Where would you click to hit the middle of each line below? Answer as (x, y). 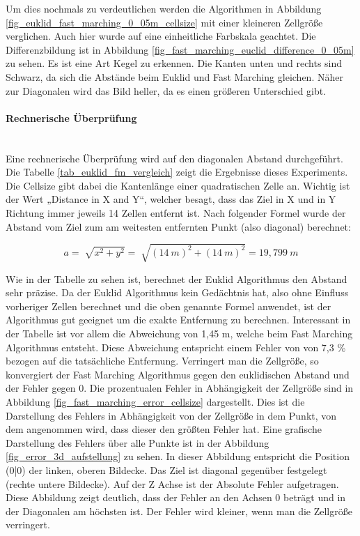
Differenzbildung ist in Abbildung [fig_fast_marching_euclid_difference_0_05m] (180, 49)
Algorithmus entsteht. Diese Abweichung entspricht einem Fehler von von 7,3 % (176, 347)
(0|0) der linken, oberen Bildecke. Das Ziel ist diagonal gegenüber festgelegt (166, 469)
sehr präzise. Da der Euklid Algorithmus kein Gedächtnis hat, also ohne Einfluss (177, 292)
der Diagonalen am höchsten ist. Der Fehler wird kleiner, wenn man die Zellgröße (179, 511)
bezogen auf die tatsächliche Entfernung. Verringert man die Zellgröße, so (162, 361)
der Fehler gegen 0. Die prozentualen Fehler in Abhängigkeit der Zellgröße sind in (180, 388)
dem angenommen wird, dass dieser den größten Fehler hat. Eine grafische (164, 429)
